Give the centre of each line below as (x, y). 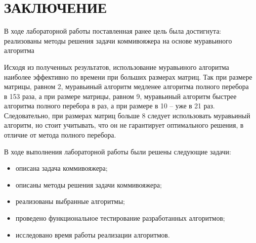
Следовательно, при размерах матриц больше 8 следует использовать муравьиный (127, 115)
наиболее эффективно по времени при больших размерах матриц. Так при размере (128, 76)
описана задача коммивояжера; (62, 168)
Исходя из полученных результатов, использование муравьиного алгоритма (117, 67)
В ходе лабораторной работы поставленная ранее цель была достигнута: (113, 31)
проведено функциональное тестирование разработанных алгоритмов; (120, 218)
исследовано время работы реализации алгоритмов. (93, 234)
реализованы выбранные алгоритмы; (70, 201)
